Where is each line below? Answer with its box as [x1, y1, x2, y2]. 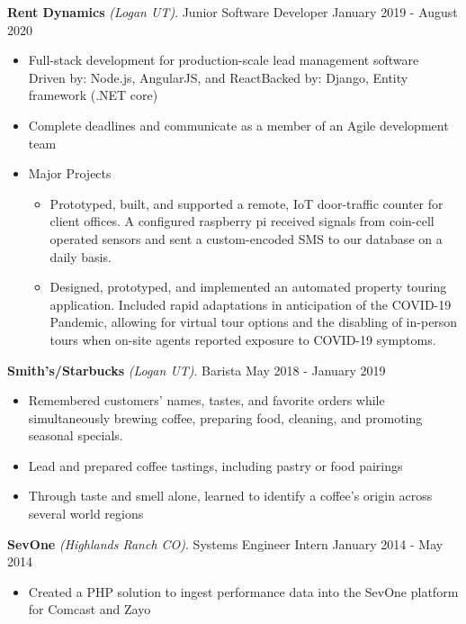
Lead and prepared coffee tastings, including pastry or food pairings [28, 456, 403, 475]
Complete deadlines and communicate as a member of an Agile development [28, 115, 449, 134]
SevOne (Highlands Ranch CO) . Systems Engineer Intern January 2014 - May [7, 534, 444, 553]
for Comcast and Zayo [28, 600, 151, 619]
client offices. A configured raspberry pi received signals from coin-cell [49, 212, 435, 231]
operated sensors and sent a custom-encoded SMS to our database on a [49, 229, 443, 248]
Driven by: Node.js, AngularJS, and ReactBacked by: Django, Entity [28, 68, 408, 86]
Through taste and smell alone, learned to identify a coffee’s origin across [28, 486, 433, 505]
